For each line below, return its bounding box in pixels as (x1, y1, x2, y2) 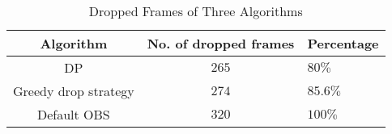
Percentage (307, 34, 379, 52)
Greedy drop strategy (13, 82, 134, 100)
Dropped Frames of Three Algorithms (88, 2, 303, 20)
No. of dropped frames (147, 34, 295, 52)
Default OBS (36, 105, 110, 124)
